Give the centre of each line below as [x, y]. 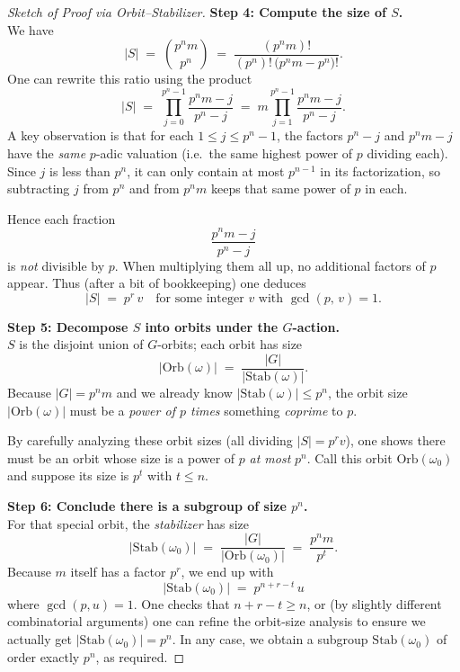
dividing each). [407, 153]
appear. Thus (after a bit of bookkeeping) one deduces [157, 283]
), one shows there [395, 440]
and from [154, 188]
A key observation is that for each [101, 135]
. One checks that [181, 603]
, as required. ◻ [140, 656]
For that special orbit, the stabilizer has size [128, 523]
